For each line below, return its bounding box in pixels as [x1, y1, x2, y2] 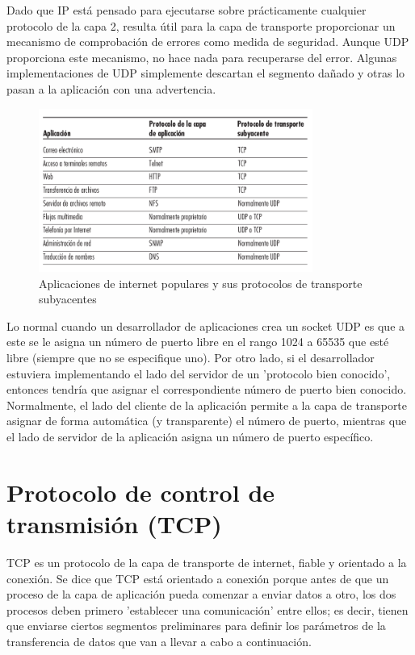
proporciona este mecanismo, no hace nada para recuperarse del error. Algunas [6, 48, 397, 65]
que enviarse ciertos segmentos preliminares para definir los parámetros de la [6, 617, 386, 634]
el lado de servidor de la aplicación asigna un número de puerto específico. [6, 428, 374, 445]
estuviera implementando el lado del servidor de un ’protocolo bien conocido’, [6, 365, 391, 382]
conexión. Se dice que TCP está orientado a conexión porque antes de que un [6, 569, 389, 586]
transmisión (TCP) [6, 507, 222, 540]
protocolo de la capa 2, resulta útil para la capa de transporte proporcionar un [6, 17, 396, 34]
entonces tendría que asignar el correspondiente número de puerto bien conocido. [6, 381, 407, 398]
